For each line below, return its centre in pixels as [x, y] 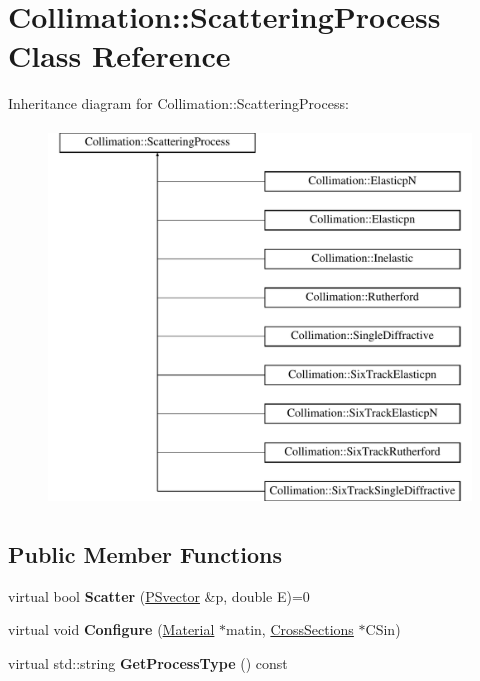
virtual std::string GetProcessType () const [148, 662]
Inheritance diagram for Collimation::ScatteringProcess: [178, 103]
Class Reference [119, 55]
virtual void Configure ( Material [111, 629]
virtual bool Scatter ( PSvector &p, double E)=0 [159, 595]
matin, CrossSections [290, 629]
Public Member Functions [145, 553]
